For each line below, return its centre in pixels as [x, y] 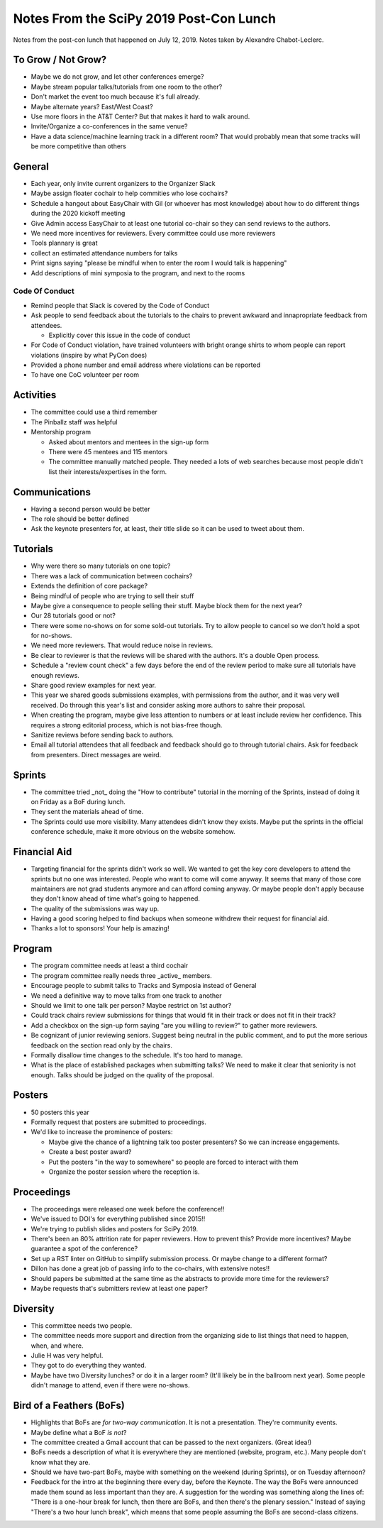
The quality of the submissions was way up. [95, 908]
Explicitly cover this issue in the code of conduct [120, 335]
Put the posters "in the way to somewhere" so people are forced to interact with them [173, 1162]
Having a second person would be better [90, 509]
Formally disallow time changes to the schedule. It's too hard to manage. [137, 1055]
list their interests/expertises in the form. [108, 471]
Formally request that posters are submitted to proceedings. [119, 1122]
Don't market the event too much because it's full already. [116, 97]
